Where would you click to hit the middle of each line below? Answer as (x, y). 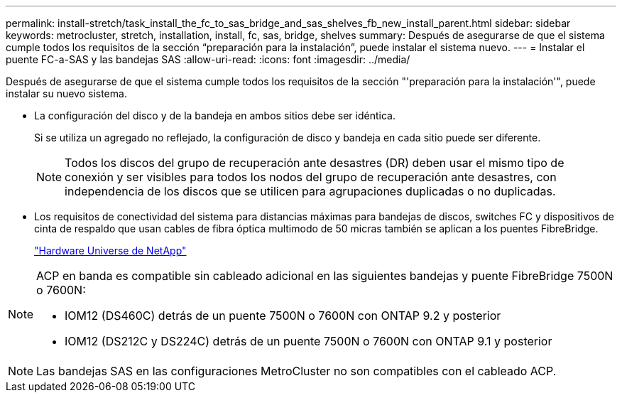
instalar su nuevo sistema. (66, 93)
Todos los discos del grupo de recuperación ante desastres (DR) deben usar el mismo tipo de (315, 163)
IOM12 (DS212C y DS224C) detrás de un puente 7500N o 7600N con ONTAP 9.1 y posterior (309, 341)
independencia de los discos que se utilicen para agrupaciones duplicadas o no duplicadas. (310, 191)
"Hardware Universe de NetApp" (110, 251)
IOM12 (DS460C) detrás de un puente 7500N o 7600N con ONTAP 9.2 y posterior (283, 316)
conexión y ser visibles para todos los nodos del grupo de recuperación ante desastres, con (311, 177)
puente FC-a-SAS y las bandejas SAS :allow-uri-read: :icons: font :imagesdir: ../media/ (208, 59)
